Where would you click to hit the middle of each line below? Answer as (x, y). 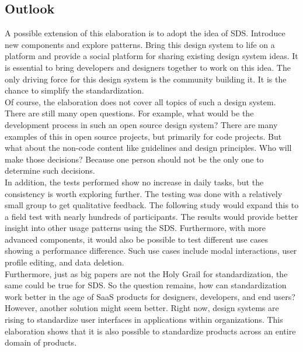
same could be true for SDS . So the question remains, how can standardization (146, 285)
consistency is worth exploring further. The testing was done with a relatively (144, 193)
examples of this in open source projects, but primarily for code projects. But (143, 136)
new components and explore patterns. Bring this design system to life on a (140, 44)
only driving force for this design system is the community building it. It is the (146, 79)
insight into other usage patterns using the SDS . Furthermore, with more (135, 228)
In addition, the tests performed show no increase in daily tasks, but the (134, 182)
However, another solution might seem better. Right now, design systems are (142, 308)
